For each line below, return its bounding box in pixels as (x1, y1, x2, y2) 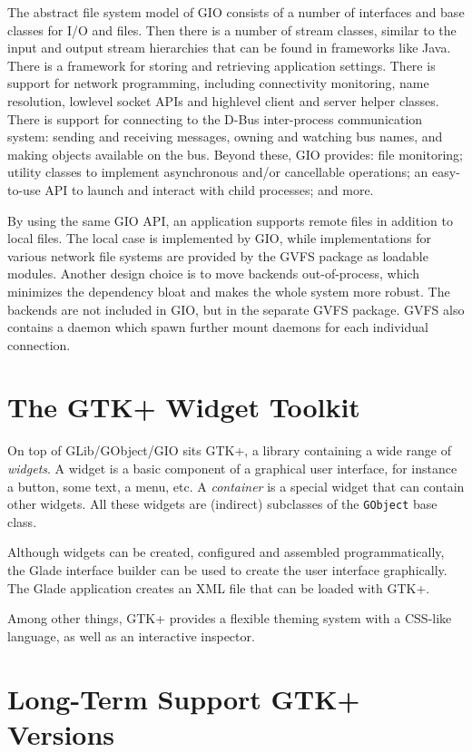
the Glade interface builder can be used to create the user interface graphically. (7, 561, 447, 580)
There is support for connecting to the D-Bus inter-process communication (7, 109, 423, 128)
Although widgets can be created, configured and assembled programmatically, (7, 542, 445, 562)
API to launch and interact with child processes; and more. (44, 180, 374, 199)
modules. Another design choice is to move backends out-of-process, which (7, 264, 419, 283)
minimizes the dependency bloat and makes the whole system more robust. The (7, 281, 450, 300)
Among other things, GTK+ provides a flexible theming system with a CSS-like (7, 609, 452, 628)
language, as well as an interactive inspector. (7, 626, 255, 645)
